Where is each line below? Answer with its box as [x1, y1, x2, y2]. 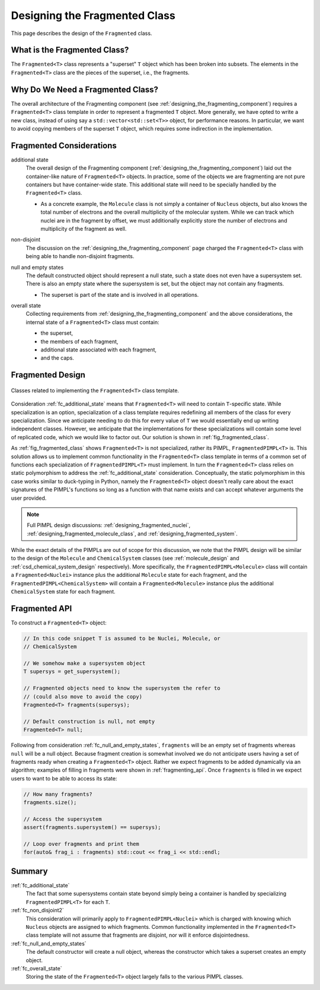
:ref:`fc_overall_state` [11, 964, 62, 972]
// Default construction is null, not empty [23, 718, 155, 725]
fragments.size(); [23, 799, 77, 806]
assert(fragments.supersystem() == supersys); [23, 824, 161, 831]
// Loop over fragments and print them [23, 840, 139, 848]
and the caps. [40, 354, 74, 361]
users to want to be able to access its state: [11, 775, 117, 782]
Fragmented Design [11, 370, 86, 380]
